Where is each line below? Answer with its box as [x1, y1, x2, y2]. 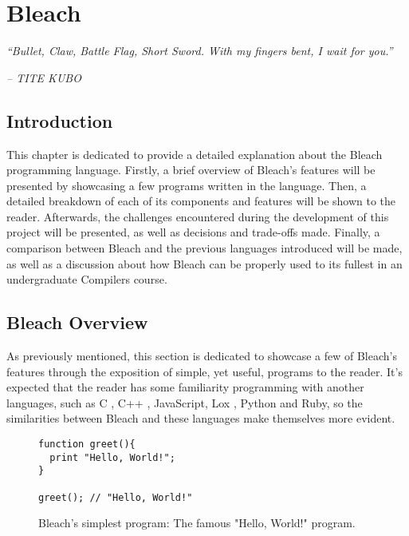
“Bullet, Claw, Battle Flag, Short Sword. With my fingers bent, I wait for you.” [6, 42, 393, 59]
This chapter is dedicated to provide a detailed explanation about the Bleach [6, 145, 383, 162]
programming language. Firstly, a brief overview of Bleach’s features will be [6, 161, 376, 178]
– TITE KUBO [6, 69, 81, 85]
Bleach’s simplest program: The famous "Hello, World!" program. [38, 514, 356, 531]
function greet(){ [38, 439, 136, 451]
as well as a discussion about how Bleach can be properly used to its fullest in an [6, 255, 403, 272]
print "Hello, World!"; [49, 451, 175, 463]
